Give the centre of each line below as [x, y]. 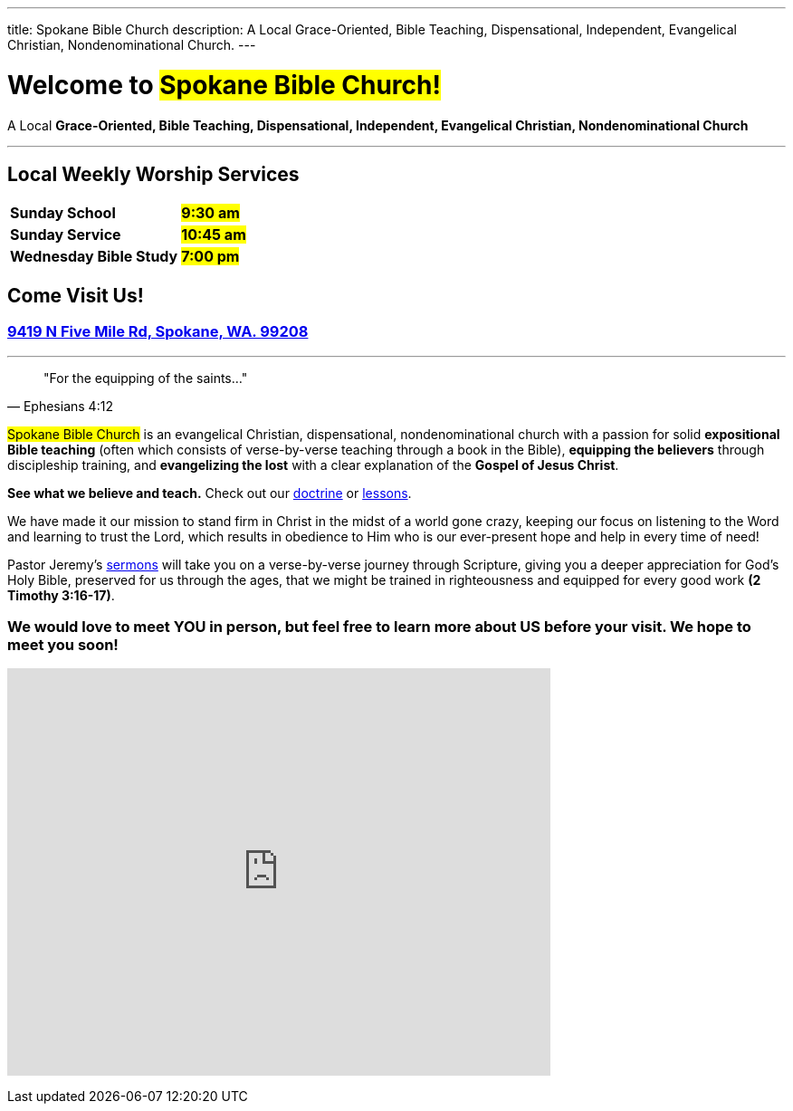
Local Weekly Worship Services [153, 174]
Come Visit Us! [76, 295]
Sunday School [63, 213]
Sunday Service [66, 235]
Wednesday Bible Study [94, 257]
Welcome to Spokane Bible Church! [224, 85]
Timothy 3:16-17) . [61, 595]
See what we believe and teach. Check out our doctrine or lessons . [210, 493]
